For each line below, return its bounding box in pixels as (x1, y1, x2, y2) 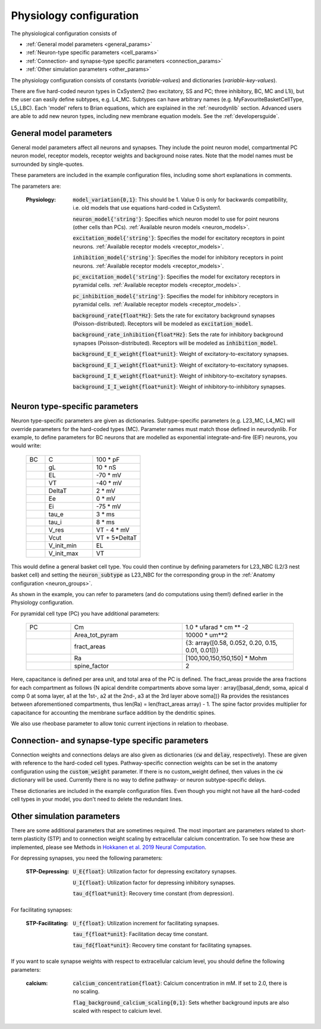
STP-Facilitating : (26, 920, 68, 926)
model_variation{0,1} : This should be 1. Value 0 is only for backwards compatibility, (73, 196, 288, 203)
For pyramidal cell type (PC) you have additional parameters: (11, 610, 160, 617)
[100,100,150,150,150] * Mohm (185, 654, 267, 662)
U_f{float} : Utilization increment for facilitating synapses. (73, 920, 219, 926)
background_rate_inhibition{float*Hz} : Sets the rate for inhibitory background (73, 331, 284, 338)
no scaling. (73, 988, 100, 995)
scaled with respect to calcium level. (73, 1008, 162, 1015)
